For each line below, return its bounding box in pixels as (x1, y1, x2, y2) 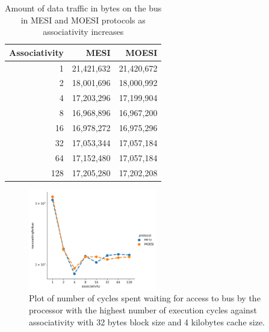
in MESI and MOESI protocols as (20, 13, 146, 26)
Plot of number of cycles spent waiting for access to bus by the (29, 292, 261, 304)
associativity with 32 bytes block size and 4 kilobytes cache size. (29, 315, 265, 328)
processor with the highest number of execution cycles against (29, 304, 257, 316)
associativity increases (43, 25, 124, 38)
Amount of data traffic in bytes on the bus (5, 2, 162, 14)
